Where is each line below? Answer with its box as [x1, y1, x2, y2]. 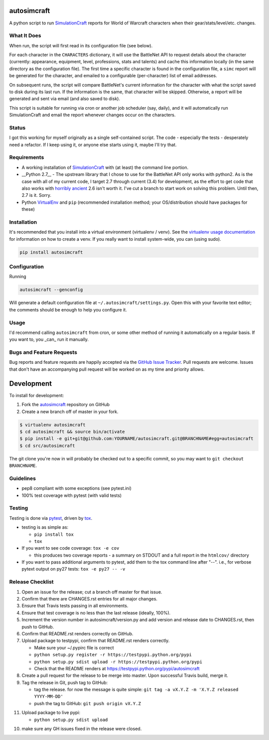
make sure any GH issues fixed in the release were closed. [21, 726, 142, 732]
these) [21, 206, 35, 212]
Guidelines [9, 475, 36, 482]
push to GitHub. [21, 623, 54, 630]
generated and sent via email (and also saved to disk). [9, 96, 121, 102]
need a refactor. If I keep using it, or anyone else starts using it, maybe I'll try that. [9, 142, 177, 148]
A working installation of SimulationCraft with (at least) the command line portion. [21, 164, 189, 170]
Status [9, 124, 26, 131]
